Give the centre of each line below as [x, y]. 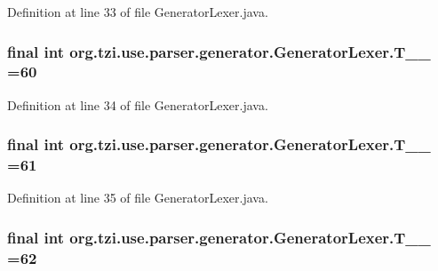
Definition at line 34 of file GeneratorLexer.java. [138, 104]
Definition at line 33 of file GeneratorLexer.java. [138, 12]
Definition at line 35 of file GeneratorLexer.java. [138, 198]
